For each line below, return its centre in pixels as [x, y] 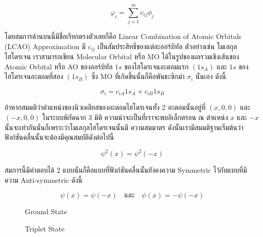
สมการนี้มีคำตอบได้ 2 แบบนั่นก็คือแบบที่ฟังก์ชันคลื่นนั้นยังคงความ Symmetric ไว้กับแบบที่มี [126, 170]
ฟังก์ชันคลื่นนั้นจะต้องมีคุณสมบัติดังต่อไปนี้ [59, 137]
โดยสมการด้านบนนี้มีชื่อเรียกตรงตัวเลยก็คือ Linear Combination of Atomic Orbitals [123, 36]
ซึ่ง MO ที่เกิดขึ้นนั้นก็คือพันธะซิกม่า [138, 76]
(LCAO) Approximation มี [45, 46]
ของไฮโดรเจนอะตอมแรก [156, 66]
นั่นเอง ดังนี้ [211, 76]
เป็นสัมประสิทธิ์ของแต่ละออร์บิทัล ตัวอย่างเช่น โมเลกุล [167, 46]
